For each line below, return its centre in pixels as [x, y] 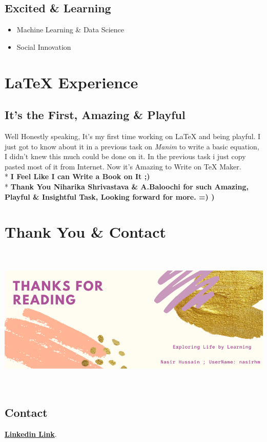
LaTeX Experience [71, 82]
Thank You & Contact [86, 232]
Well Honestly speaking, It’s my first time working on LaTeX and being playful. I [133, 136]
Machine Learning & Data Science [70, 30]
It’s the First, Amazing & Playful [95, 115]
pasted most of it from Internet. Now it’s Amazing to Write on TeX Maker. [123, 166]
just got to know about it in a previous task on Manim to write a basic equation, [132, 146]
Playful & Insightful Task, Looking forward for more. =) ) [110, 196]
